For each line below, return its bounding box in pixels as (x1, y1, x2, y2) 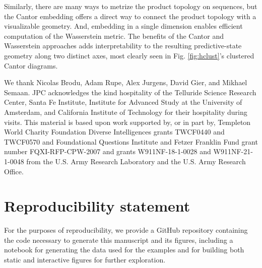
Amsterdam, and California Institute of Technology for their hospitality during (4, 106, 247, 117)
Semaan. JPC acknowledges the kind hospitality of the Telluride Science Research (4, 87, 256, 97)
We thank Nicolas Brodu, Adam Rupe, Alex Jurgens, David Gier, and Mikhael (4, 77, 247, 88)
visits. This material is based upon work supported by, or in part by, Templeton (4, 116, 251, 127)
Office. (4, 166, 24, 176)
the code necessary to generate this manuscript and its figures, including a (4, 234, 233, 245)
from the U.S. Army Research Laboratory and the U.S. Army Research (26, 156, 246, 166)
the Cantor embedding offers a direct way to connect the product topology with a (4, 11, 256, 21)
